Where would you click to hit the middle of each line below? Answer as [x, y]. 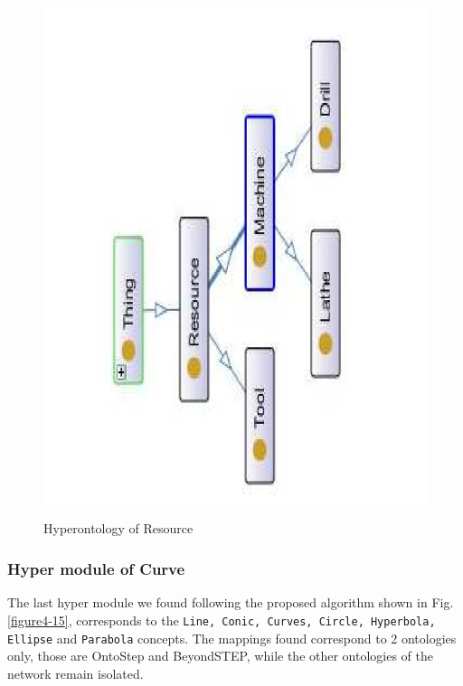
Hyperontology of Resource [118, 528]
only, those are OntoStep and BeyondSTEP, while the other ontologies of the [221, 656]
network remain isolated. [76, 673]
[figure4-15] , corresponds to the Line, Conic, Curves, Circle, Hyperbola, [222, 620]
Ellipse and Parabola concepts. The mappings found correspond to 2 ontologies [232, 638]
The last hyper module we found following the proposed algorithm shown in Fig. [231, 602]
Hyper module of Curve [96, 569]
